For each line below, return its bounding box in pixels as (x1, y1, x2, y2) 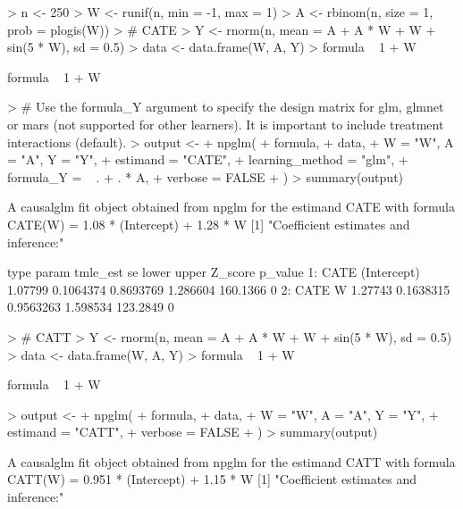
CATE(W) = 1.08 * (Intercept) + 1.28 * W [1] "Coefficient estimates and (7, 214, 410, 233)
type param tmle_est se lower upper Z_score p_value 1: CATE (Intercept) (7, 263, 420, 281)
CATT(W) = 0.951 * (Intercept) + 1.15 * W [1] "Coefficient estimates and (7, 470, 417, 488)
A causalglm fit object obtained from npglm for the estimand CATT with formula (7, 452, 456, 471)
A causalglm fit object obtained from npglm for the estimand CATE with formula (7, 197, 455, 216)
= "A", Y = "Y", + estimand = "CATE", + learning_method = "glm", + (7, 150, 408, 169)
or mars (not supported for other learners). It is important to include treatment (7, 114, 444, 133)
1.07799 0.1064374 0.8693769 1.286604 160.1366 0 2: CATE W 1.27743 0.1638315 (7, 280, 450, 298)
